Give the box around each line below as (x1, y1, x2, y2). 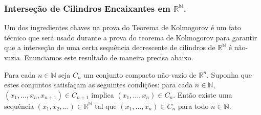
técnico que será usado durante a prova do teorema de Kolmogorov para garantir (4, 32, 257, 42)
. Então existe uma (173, 89, 232, 100)
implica (91, 89, 114, 100)
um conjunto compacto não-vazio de (83, 69, 197, 80)
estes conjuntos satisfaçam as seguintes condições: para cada (4, 79, 193, 90)
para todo (178, 100, 209, 111)
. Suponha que (207, 69, 252, 80)
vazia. (4, 52, 22, 62)
